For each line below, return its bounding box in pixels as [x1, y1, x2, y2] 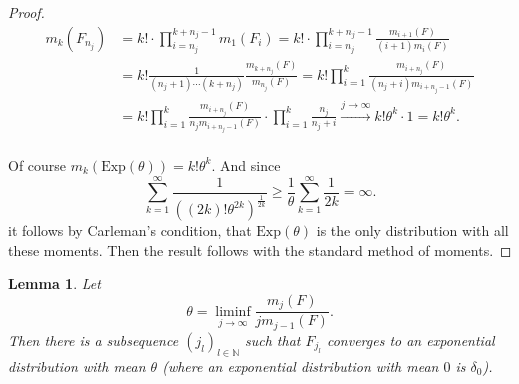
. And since [211, 154, 281, 175]
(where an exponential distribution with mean [162, 355, 439, 376]
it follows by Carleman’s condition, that [8, 220, 252, 241]
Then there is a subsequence [8, 329, 179, 350]
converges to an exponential [326, 329, 495, 350]
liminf [215, 304, 251, 319]
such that [244, 329, 301, 350]
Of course [8, 154, 67, 175]
